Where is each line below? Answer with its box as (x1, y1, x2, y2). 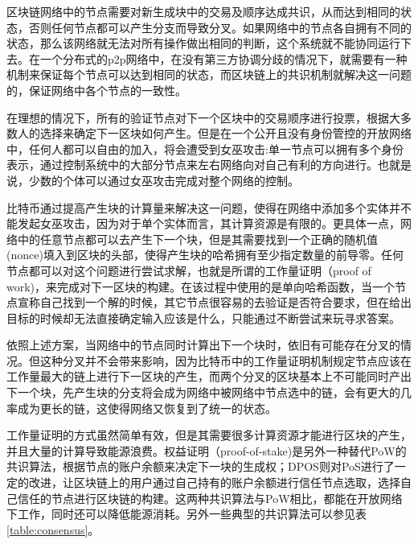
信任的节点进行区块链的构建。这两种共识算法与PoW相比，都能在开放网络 (17, 489, 403, 506)
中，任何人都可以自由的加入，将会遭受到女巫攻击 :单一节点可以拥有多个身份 (6, 140, 404, 157)
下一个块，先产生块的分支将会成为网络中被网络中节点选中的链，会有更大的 (6, 384, 400, 401)
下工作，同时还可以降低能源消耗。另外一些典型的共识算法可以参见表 (6, 505, 367, 522)
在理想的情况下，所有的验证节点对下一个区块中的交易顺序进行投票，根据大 (6, 109, 400, 126)
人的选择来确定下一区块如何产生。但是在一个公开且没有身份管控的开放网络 (17, 125, 412, 142)
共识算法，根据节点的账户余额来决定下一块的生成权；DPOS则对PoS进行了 (6, 458, 395, 475)
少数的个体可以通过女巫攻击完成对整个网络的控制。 (28, 171, 299, 188)
